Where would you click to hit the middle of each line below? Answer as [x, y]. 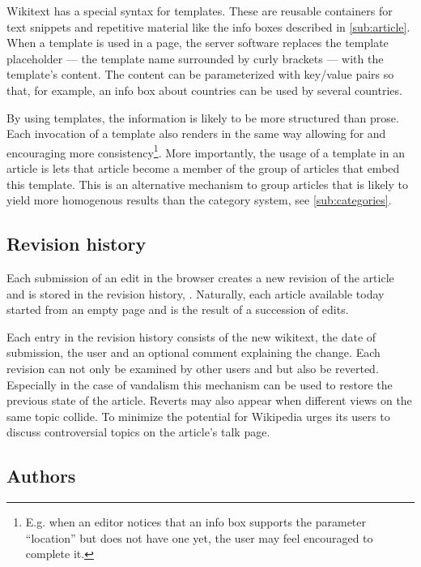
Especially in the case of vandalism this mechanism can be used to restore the [200, 384]
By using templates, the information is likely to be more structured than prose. [203, 117]
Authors [41, 476]
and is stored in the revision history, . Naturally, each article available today [196, 293]
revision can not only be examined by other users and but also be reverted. [193, 368]
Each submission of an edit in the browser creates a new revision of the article [200, 277]
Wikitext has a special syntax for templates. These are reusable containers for [200, 11]
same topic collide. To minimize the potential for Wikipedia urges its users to [198, 416]
